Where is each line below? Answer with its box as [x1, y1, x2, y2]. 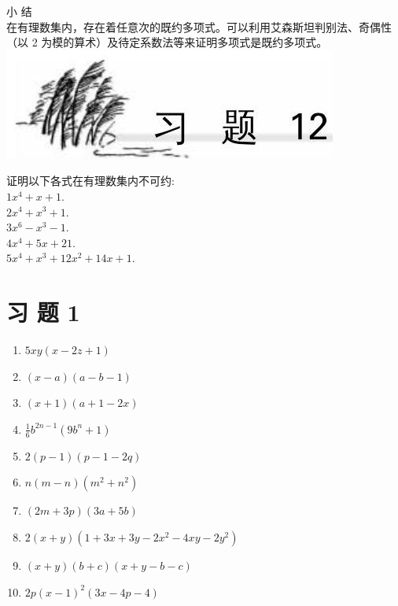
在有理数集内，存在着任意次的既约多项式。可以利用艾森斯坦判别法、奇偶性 [6, 18, 392, 35]
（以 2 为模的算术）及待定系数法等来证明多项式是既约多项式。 [6, 34, 328, 50]
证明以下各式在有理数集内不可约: [6, 172, 175, 189]
